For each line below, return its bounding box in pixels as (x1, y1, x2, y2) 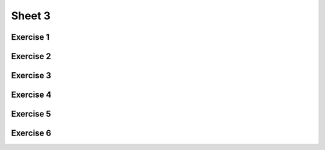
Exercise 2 (11, 51, 51, 61)
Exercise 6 (11, 128, 51, 139)
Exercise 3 (11, 70, 51, 81)
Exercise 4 (11, 90, 52, 100)
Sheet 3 (11, 9, 51, 22)
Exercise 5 (11, 109, 51, 119)
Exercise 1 (11, 32, 50, 42)
